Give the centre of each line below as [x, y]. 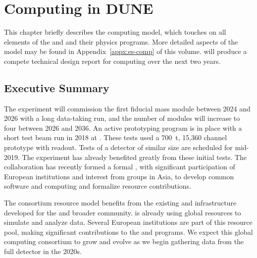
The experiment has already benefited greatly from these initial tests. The [134, 157]
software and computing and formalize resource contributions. [98, 186]
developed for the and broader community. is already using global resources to [123, 212]
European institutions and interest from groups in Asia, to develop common [119, 176]
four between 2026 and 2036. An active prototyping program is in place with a [123, 128]
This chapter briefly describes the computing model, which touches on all [115, 32]
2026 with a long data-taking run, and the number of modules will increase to [122, 118]
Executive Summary [57, 87]
